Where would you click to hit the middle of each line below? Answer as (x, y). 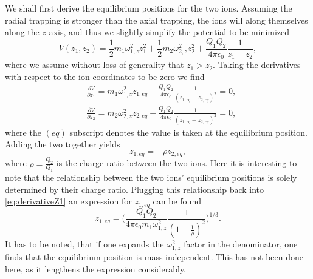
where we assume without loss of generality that (95, 65)
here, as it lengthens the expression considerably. (96, 268)
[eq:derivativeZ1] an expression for (68, 201)
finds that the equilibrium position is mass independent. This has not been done (154, 257)
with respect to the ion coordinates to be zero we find (105, 76)
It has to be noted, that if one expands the (84, 244)
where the (23, 132)
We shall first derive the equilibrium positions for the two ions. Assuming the (149, 8)
